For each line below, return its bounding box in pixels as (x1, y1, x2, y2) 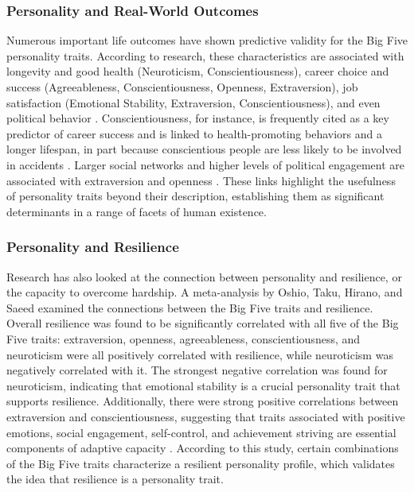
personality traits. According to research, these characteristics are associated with (6, 47, 404, 64)
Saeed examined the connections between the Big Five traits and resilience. (6, 299, 373, 316)
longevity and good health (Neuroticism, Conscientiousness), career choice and (6, 63, 389, 79)
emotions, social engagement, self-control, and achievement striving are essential (6, 424, 396, 440)
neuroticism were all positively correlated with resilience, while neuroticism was (6, 346, 393, 362)
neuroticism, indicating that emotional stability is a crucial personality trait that (6, 377, 400, 393)
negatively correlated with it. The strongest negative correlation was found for (6, 362, 388, 378)
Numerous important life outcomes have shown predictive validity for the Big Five (6, 32, 408, 48)
